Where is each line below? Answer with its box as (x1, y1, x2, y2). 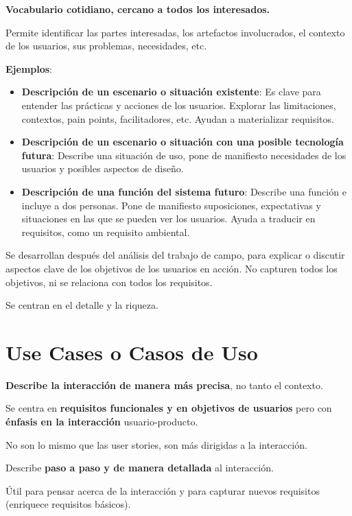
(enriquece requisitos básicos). (5, 497, 131, 511)
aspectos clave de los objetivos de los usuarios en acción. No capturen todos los (5, 261, 338, 275)
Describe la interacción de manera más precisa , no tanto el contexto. (5, 377, 323, 392)
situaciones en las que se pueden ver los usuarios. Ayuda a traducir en (21, 211, 316, 226)
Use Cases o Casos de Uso (5, 338, 258, 366)
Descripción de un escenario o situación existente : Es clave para (21, 84, 321, 99)
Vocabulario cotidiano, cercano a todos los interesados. (5, 2, 270, 16)
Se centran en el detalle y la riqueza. (5, 298, 159, 312)
